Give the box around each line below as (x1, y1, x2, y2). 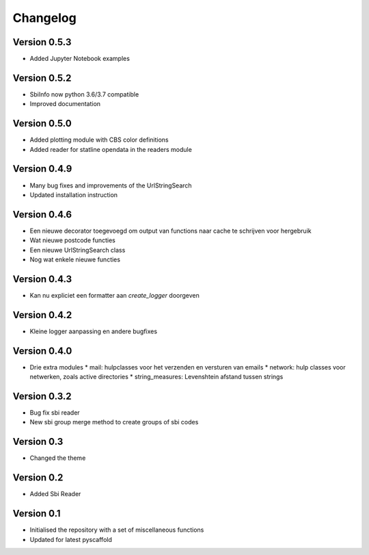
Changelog (12, 10, 77, 25)
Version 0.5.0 (12, 118, 72, 129)
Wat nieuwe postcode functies (29, 236, 115, 244)
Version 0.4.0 (12, 345, 72, 357)
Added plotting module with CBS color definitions (29, 135, 169, 144)
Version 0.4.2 (12, 309, 72, 321)
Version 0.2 (12, 472, 64, 484)
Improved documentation (29, 100, 101, 108)
